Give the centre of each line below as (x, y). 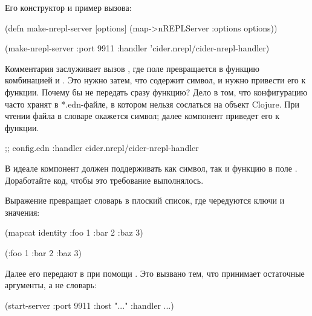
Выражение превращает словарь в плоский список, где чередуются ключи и (145, 200)
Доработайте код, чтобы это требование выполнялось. (104, 180)
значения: (22, 212)
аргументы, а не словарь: (51, 285)
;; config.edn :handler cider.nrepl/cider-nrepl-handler (102, 148)
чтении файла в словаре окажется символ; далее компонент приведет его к (142, 116)
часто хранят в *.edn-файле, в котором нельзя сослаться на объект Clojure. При (152, 104)
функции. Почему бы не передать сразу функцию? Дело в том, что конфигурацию (156, 92)
